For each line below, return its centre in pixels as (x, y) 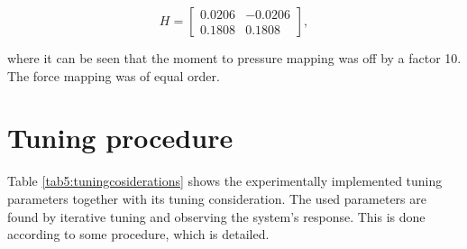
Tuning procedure (120, 138)
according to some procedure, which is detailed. (138, 234)
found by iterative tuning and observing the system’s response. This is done (216, 216)
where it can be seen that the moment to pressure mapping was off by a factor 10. (234, 58)
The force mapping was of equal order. (114, 75)
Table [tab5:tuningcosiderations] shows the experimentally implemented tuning (225, 181)
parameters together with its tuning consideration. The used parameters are (217, 198)
